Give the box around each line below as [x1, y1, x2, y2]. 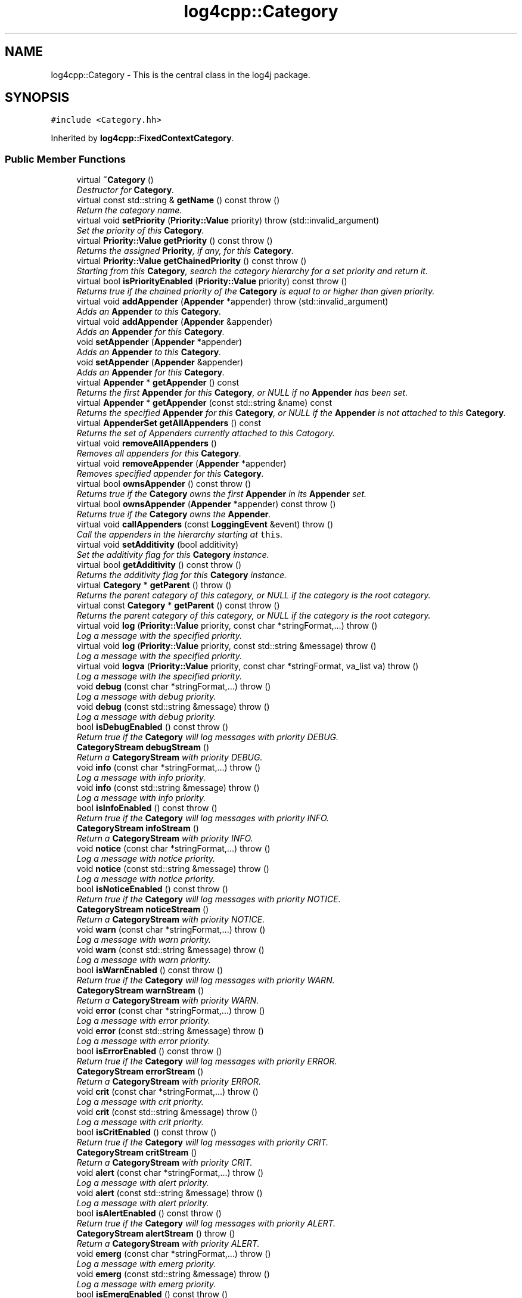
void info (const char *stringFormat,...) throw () [76, 762, 261, 773]
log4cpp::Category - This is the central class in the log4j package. [51, 69, 310, 80]
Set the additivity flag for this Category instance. [76, 549, 269, 560]
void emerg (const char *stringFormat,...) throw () [76, 1249, 271, 1259]
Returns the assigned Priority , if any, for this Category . [76, 246, 294, 256]
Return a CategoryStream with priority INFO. [76, 833, 253, 844]
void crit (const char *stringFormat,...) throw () [76, 1086, 259, 1097]
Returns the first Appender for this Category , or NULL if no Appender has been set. [76, 387, 408, 398]
